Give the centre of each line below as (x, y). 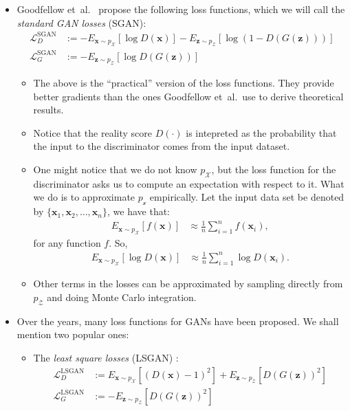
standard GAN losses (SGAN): (81, 22)
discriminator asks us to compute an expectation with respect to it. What (189, 183)
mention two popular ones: (73, 334)
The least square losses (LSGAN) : (106, 357)
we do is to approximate (84, 197)
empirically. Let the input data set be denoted (247, 197)
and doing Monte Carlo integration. (122, 297)
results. (48, 110)
